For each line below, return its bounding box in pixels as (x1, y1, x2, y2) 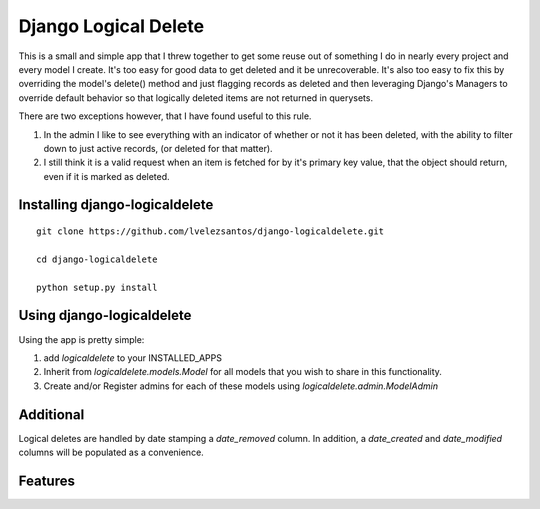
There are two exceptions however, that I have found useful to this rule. (18, 110, 312, 122)
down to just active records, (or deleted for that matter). (43, 142, 274, 154)
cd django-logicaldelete (36, 253, 158, 265)
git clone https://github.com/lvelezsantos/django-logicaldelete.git (36, 226, 385, 237)
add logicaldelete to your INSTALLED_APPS (43, 351, 222, 364)
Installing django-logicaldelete (18, 196, 214, 214)
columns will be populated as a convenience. (18, 446, 204, 459)
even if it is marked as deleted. (43, 170, 170, 182)
